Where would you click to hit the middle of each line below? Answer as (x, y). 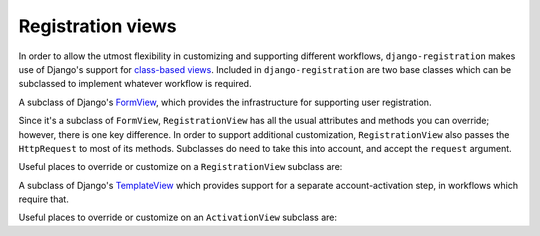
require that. (43, 199)
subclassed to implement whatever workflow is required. (135, 84)
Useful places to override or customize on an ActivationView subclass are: (178, 217)
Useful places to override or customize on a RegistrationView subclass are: (180, 167)
